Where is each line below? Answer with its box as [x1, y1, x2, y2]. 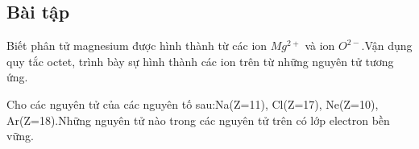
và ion [305, 37, 335, 54]
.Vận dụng [361, 37, 413, 54]
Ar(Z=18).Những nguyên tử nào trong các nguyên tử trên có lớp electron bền [6, 111, 390, 128]
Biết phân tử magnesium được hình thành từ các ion [6, 37, 268, 54]
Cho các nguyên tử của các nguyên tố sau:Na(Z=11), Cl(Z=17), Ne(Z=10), [6, 95, 379, 112]
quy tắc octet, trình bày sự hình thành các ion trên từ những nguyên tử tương [6, 52, 394, 69]
